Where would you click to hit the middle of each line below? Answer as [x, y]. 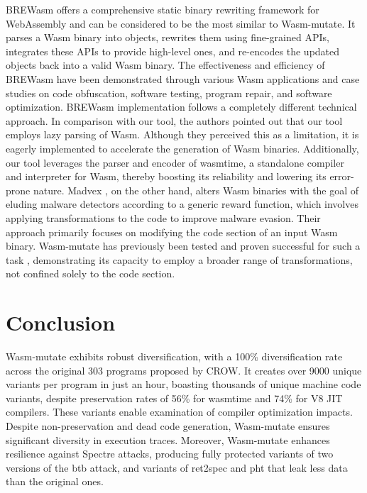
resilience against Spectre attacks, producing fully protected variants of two [170, 454]
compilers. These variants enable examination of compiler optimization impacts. [179, 412]
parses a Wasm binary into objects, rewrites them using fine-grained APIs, [168, 37]
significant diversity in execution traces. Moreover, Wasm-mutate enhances [168, 439]
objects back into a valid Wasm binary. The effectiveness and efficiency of [165, 65]
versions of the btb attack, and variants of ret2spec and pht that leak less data [177, 467]
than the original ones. [55, 481]
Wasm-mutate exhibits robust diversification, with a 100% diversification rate [174, 356]
